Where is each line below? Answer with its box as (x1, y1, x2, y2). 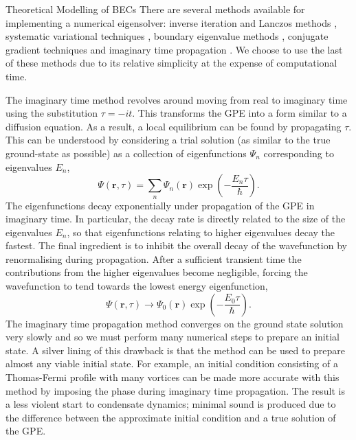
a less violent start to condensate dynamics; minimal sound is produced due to (5, 397, 336, 411)
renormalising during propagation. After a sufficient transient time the (5, 251, 302, 266)
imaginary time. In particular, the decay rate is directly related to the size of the (5, 211, 346, 226)
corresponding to (263, 146, 334, 160)
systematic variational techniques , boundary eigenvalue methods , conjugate (5, 29, 329, 43)
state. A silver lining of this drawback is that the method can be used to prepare (5, 343, 346, 357)
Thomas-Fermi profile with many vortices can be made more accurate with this (5, 370, 340, 384)
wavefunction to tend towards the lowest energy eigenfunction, (5, 279, 268, 293)
